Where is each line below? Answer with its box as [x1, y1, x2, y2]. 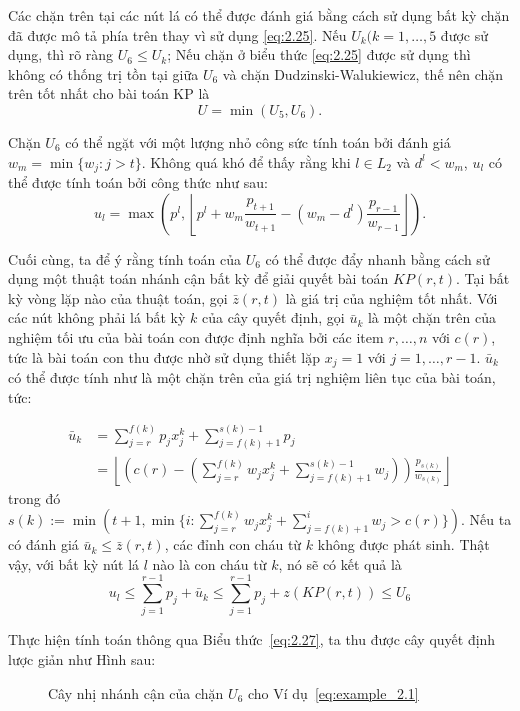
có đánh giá [8, 534, 79, 555]
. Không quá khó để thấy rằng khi [141, 151, 351, 172]
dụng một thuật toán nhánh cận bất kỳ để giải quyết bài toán [8, 268, 389, 289]
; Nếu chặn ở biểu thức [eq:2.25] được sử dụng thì [167, 44, 471, 65]
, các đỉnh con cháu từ [164, 534, 302, 555]
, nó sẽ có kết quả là [278, 553, 402, 574]
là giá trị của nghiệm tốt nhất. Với [285, 287, 498, 308]
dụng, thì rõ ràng [8, 44, 114, 65]
